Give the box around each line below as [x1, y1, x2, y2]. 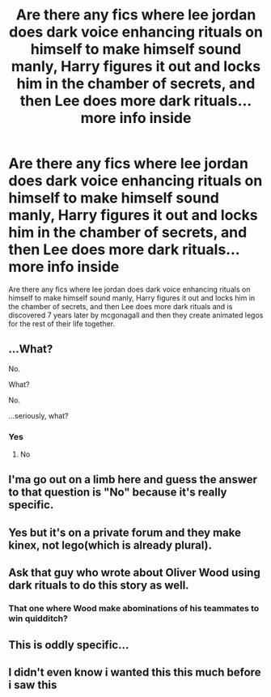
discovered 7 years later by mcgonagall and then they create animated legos [8, 310, 264, 320]
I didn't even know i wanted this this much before [8, 665, 261, 679]
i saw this [8, 678, 57, 691]
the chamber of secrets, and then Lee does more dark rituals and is [8, 301, 233, 311]
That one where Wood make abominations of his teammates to [8, 603, 260, 614]
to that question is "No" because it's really [8, 486, 228, 499]
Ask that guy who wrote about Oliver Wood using [8, 566, 260, 580]
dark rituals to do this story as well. [8, 579, 189, 593]
